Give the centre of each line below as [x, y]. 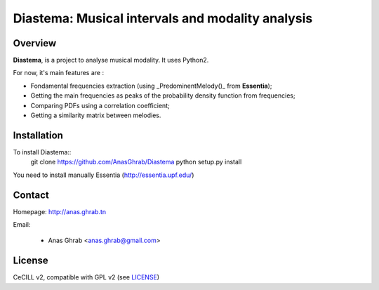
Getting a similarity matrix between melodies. [96, 115]
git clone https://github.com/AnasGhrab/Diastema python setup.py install [136, 162]
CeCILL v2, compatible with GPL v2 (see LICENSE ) [86, 277]
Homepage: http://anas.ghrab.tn [60, 211]
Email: [22, 224]
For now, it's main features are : [59, 73]
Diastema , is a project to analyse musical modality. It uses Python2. [111, 60]
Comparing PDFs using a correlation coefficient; [100, 105]
